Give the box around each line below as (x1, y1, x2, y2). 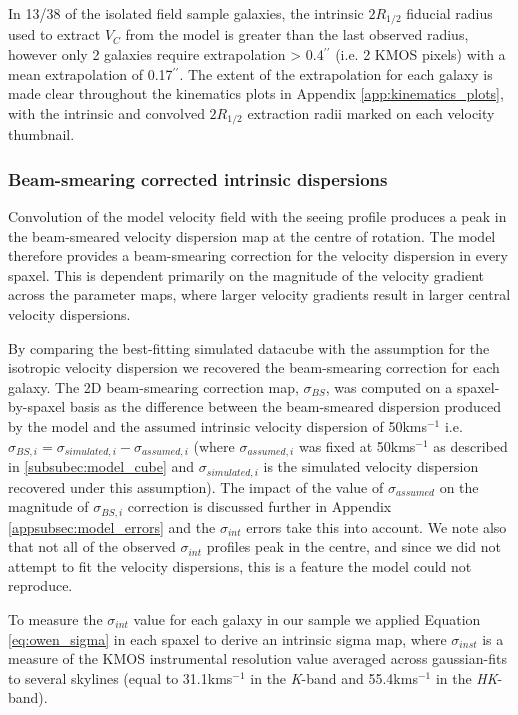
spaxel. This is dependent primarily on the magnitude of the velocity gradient (8, 264, 484, 285)
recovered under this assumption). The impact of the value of (8, 476, 384, 497)
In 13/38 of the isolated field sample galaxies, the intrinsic (8, 3, 364, 23)
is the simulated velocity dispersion (263, 456, 479, 477)
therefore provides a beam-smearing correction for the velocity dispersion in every (8, 245, 508, 266)
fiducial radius (406, 3, 493, 23)
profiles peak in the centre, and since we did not (206, 536, 501, 557)
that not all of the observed (8, 536, 176, 557)
